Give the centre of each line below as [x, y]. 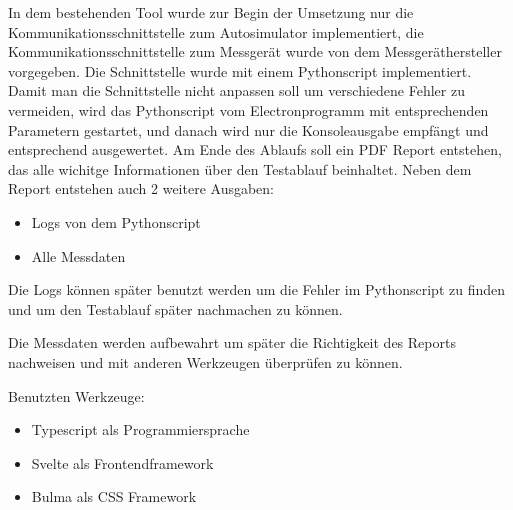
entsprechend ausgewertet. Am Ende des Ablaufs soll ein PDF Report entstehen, [255, 149]
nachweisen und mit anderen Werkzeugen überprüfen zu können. [205, 361]
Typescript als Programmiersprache [140, 429]
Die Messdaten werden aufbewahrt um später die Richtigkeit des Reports [232, 342]
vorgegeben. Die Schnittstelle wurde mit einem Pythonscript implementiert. [240, 70]
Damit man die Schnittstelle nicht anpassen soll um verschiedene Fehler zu [236, 90]
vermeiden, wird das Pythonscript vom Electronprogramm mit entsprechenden [248, 109]
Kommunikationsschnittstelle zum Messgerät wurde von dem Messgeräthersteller [255, 51]
